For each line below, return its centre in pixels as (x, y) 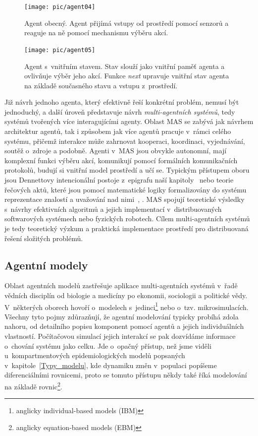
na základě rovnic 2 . (33, 385)
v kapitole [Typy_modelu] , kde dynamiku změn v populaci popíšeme (111, 365)
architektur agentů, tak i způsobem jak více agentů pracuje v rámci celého (118, 131)
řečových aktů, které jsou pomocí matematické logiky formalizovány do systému (126, 189)
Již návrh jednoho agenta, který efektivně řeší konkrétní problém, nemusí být (122, 102)
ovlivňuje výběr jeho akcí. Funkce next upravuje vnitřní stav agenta (127, 76)
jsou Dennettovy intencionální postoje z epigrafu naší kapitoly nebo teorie (119, 180)
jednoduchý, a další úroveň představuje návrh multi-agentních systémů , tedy (120, 111)
